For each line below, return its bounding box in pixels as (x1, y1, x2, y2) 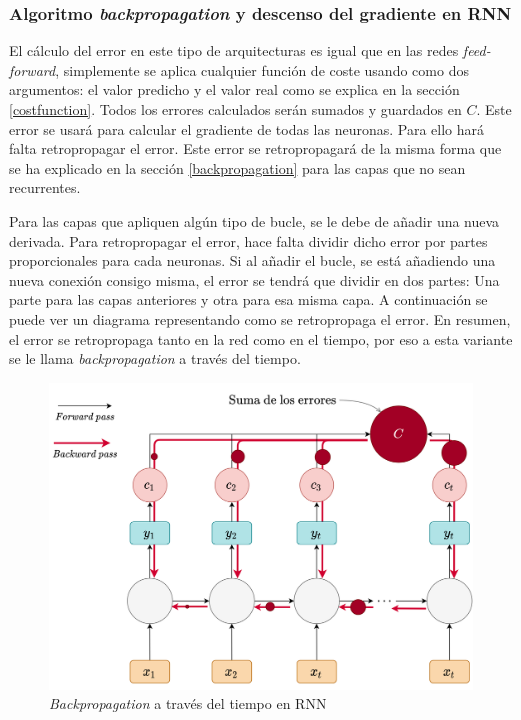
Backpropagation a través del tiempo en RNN (49, 693, 327, 714)
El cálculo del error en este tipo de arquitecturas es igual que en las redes (9, 40, 459, 61)
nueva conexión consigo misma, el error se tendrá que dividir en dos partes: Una (9, 269, 500, 290)
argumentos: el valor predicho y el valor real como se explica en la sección (9, 79, 460, 100)
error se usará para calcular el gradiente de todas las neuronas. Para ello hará (9, 118, 485, 139)
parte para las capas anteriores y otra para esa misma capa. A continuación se (9, 289, 488, 310)
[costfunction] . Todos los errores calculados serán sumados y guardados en (9, 99, 462, 119)
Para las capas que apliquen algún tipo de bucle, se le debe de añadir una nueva (9, 210, 500, 231)
